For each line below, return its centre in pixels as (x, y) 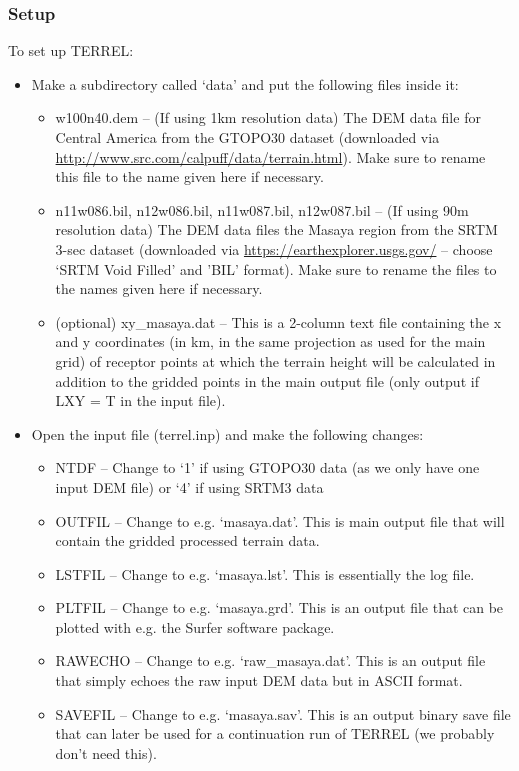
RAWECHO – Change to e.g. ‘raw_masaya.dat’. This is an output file (270, 660)
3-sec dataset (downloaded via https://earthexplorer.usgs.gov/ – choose (274, 248)
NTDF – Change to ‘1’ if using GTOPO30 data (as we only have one (267, 467)
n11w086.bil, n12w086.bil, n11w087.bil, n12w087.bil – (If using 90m (262, 209)
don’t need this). (106, 752)
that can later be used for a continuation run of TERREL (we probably (275, 733)
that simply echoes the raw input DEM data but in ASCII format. (259, 680)
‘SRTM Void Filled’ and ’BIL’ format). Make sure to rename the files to (276, 268)
